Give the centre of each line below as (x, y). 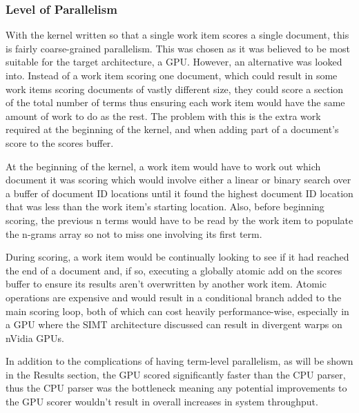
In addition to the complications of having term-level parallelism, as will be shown (179, 361)
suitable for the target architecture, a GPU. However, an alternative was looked (174, 62)
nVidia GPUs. (35, 338)
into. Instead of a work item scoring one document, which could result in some (172, 75)
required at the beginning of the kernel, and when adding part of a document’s (172, 129)
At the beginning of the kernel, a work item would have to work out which (163, 166)
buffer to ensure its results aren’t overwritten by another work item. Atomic (166, 284)
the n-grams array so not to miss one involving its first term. (134, 233)
